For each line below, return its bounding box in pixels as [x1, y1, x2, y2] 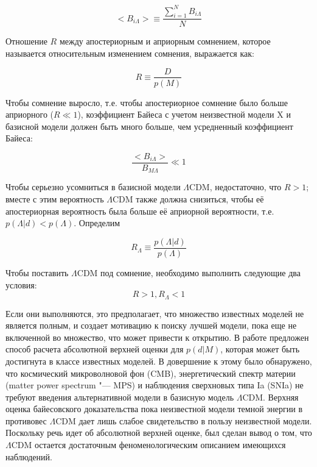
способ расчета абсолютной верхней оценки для [5, 343, 184, 355]
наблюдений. [5, 450, 52, 463]
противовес [5, 414, 47, 427]
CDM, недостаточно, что [189, 180, 282, 193]
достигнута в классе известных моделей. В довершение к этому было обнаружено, [5, 354, 312, 367]
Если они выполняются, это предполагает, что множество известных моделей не [5, 307, 304, 319]
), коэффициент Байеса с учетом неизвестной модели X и [77, 108, 291, 121]
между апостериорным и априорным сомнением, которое [59, 35, 271, 48]
